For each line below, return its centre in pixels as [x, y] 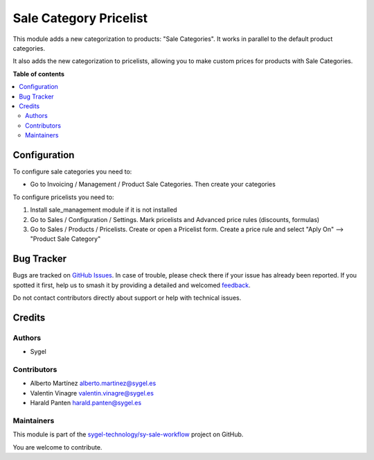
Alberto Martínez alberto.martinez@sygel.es [93, 383]
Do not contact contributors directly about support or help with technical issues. [127, 298]
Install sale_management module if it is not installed [104, 210]
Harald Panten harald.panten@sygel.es [86, 403]
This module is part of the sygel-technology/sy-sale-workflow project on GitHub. [128, 434]
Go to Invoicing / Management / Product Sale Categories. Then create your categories [153, 185]
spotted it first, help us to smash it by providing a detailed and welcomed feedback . [132, 285]
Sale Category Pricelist [80, 18]
